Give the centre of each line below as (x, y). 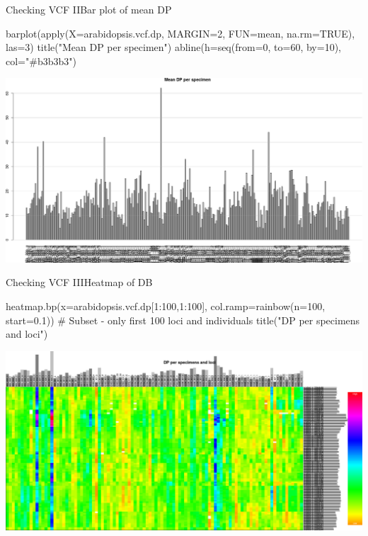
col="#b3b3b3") (41, 61)
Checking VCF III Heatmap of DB (79, 282)
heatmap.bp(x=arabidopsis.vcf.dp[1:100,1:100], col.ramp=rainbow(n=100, (166, 306)
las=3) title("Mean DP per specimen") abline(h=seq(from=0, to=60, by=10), (173, 47)
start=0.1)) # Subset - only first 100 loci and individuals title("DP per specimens (183, 320)
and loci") (27, 334)
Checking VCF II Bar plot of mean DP (89, 9)
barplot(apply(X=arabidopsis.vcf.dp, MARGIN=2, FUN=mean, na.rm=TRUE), (180, 33)
